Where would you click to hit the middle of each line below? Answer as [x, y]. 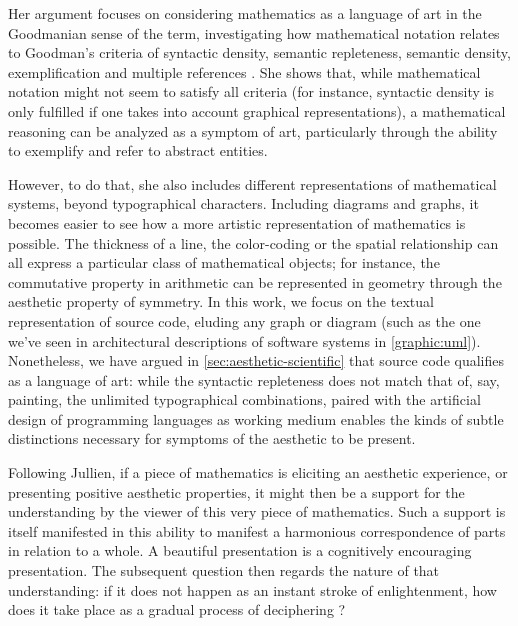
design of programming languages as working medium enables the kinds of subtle [256, 418]
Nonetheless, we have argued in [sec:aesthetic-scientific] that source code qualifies [256, 360]
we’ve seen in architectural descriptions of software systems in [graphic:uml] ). [244, 340]
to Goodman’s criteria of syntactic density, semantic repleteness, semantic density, [259, 52]
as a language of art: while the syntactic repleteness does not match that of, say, [254, 379]
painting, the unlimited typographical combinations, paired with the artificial [244, 399]
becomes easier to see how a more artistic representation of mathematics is [237, 222]
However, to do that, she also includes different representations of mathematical [252, 183]
